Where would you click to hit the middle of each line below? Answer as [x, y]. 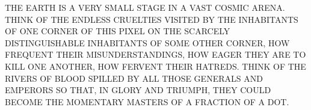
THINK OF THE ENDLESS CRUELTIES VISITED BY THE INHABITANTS [152, 19]
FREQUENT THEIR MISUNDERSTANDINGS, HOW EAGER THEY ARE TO [155, 54]
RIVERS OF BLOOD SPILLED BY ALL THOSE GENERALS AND [134, 78]
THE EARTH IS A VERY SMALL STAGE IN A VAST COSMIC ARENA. [145, 7]
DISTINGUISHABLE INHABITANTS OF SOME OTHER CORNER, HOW [147, 42]
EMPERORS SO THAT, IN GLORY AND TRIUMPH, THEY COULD [138, 90]
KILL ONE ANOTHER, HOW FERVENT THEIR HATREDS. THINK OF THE [155, 66]
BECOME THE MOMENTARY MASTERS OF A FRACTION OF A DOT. [147, 101]
